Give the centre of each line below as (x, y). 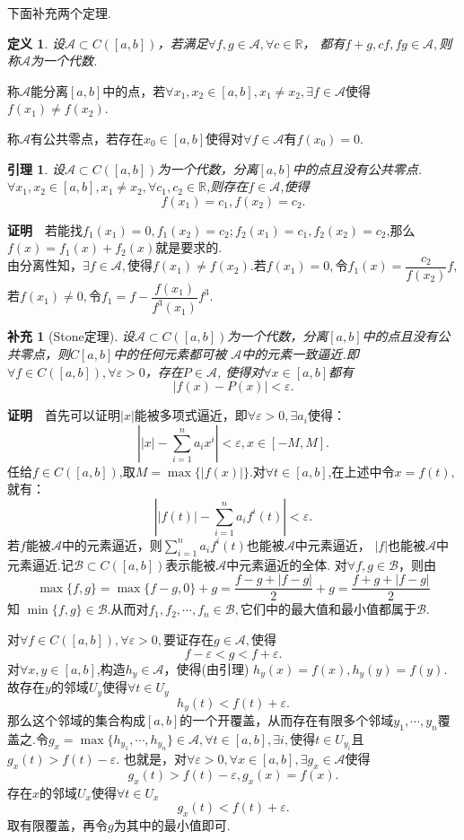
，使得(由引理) (206, 668)
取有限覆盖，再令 (57, 825)
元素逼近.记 (40, 564)
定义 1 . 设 (36, 43)
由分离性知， (45, 265)
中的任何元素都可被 (170, 354)
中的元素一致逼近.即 (300, 354)
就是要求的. (189, 247)
